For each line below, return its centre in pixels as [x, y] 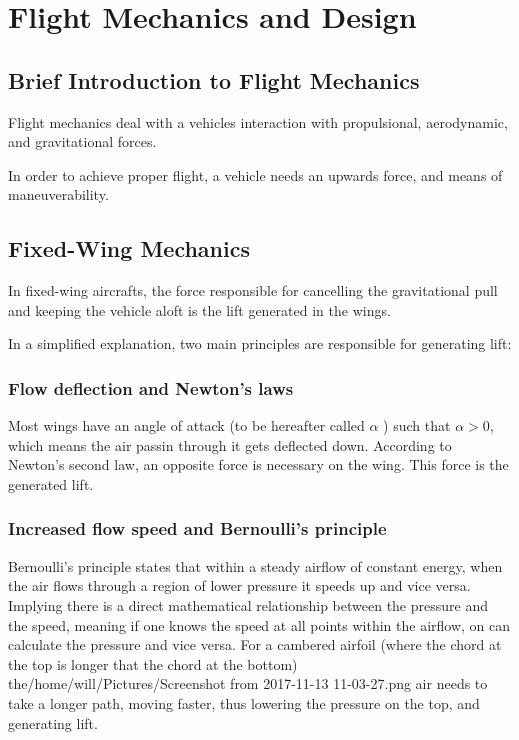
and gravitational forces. [82, 141]
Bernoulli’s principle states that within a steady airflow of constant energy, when [255, 565]
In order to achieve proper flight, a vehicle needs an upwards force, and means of [255, 174]
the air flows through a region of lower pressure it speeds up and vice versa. [239, 585]
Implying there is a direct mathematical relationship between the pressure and [248, 604]
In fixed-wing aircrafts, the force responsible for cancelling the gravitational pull [253, 290]
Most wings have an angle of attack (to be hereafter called [186, 425]
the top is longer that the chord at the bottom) [153, 663]
